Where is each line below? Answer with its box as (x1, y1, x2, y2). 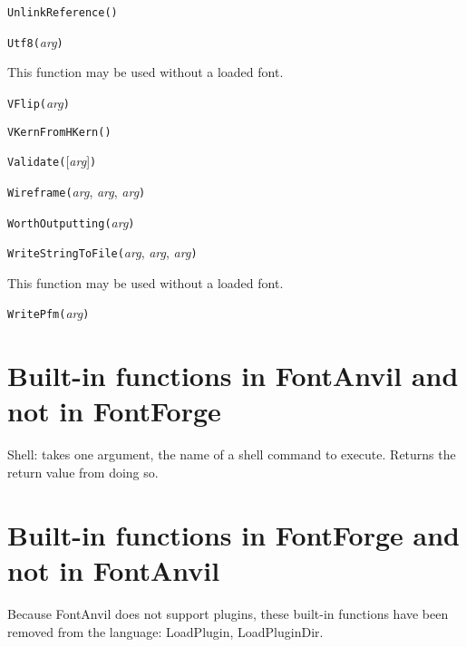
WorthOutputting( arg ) (7, 212, 135, 231)
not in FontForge (7, 392, 221, 430)
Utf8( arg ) (7, 32, 63, 51)
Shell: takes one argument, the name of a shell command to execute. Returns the (7, 445, 456, 464)
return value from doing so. (7, 463, 159, 481)
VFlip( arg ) (7, 92, 70, 111)
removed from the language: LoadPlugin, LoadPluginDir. (7, 622, 324, 641)
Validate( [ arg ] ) (7, 151, 97, 170)
